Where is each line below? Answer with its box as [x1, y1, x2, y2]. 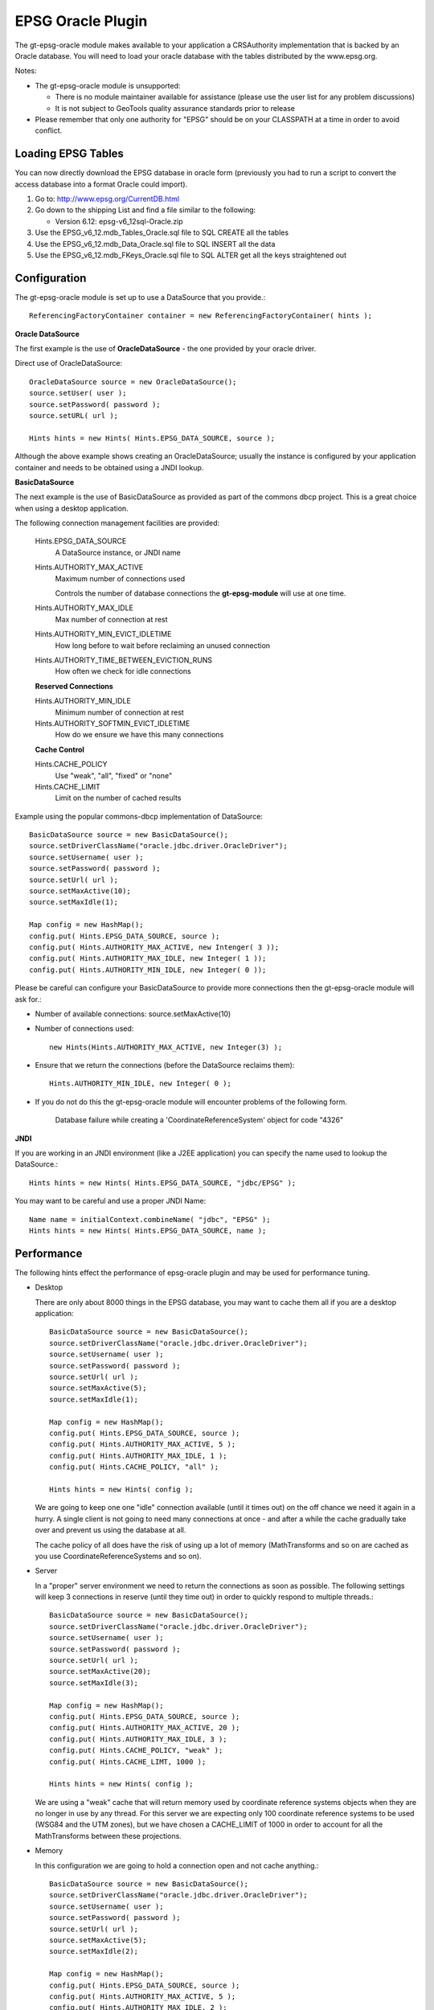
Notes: [14, 66, 37, 76]
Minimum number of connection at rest [55, 708, 184, 717]
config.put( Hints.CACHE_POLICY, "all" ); [49, 1462, 219, 1471]
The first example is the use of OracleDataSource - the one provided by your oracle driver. [14, 344, 317, 353]
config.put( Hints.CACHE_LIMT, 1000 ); [49, 1757, 207, 1766]
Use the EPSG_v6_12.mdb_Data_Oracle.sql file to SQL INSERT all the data [35, 239, 276, 248]
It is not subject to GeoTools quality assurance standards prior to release [55, 103, 295, 113]
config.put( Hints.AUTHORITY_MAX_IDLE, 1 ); [49, 1451, 228, 1460]
